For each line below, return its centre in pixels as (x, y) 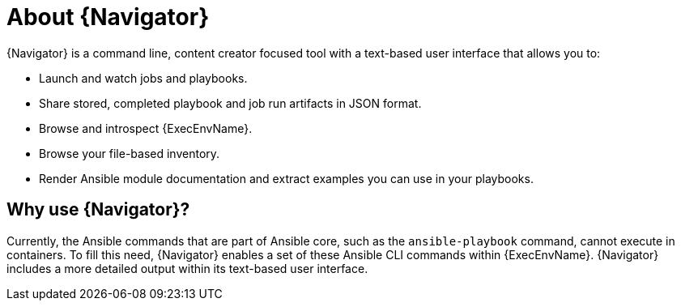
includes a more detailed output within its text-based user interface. (187, 268)
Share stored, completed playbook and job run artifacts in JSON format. (230, 103)
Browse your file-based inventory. (130, 153)
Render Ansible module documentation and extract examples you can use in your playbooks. (286, 178)
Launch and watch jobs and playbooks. (143, 78)
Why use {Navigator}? (98, 210)
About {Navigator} (108, 17)
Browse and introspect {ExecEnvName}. (146, 128)
